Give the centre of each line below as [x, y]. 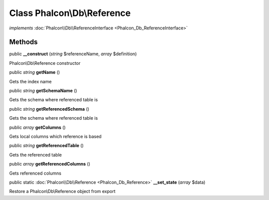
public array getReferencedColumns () [50, 164]
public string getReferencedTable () [47, 146]
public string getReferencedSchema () [49, 109]
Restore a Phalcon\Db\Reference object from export [62, 192]
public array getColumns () [37, 127]
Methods [23, 42]
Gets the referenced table [36, 155]
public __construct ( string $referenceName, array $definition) [73, 54]
